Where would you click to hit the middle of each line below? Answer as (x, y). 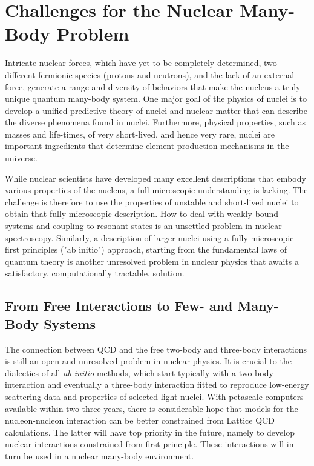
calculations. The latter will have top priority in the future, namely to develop (150, 432)
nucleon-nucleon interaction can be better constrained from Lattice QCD (140, 420)
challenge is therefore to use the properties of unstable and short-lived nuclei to (152, 201)
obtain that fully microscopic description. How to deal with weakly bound (142, 214)
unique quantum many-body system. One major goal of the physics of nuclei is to (156, 98)
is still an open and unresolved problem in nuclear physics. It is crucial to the (148, 361)
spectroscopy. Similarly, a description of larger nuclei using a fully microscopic (149, 237)
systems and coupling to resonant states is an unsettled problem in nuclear (143, 226)
